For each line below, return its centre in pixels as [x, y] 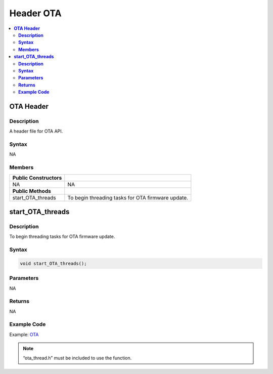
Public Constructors [37, 178]
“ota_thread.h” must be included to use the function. [77, 358]
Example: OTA [24, 335]
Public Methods [32, 191]
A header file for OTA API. [36, 131]
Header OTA [35, 13]
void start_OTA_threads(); [53, 263]
